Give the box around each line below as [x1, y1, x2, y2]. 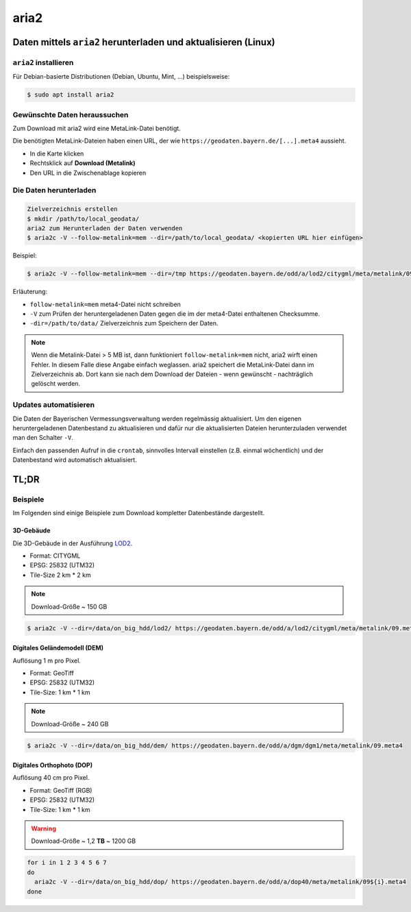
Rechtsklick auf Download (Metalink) [29, 159, 136, 167]
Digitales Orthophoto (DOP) [12, 761, 92, 769]
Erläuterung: [12, 288, 48, 296]
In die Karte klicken [29, 149, 84, 158]
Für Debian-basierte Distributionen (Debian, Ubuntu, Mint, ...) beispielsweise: [12, 73, 230, 81]
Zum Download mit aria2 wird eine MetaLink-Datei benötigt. [12, 124, 181, 133]
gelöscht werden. [31, 380, 81, 388]
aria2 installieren [12, 58, 74, 67]
